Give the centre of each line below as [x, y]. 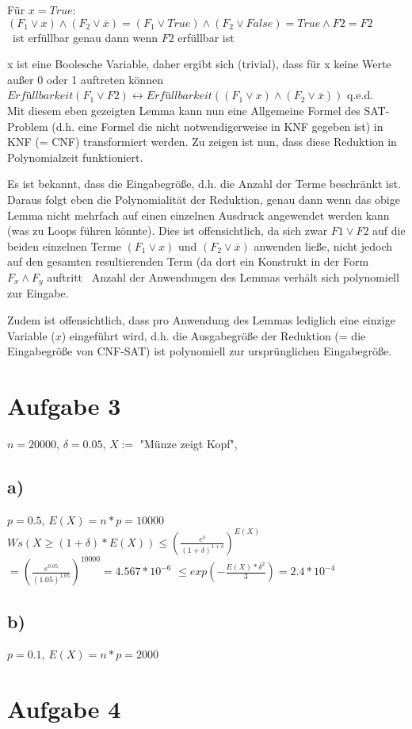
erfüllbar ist [206, 37]
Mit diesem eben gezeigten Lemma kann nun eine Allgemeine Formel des [184, 110]
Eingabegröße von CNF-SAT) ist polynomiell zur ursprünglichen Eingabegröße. [200, 351]
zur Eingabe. [38, 293]
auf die [389, 230]
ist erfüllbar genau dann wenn [85, 37]
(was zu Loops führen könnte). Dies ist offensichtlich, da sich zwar [168, 230]
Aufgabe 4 [64, 709]
